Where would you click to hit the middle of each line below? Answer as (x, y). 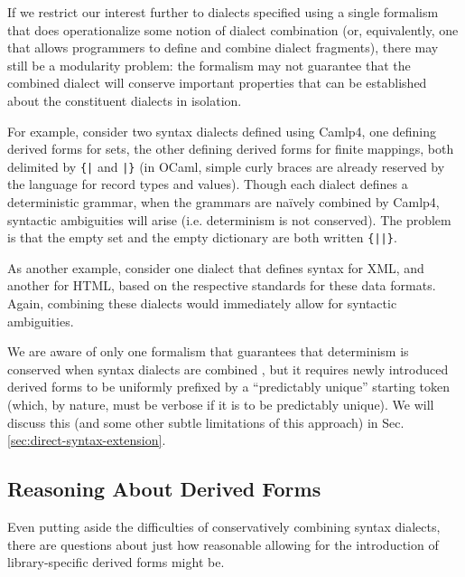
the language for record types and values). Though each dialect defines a (208, 184)
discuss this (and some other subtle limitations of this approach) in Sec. (206, 422)
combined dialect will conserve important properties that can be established (217, 83)
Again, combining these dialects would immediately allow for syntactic (202, 303)
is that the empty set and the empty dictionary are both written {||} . (202, 237)
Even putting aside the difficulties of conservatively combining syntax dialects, (224, 526)
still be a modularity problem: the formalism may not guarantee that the (209, 65)
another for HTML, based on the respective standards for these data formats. (222, 285)
